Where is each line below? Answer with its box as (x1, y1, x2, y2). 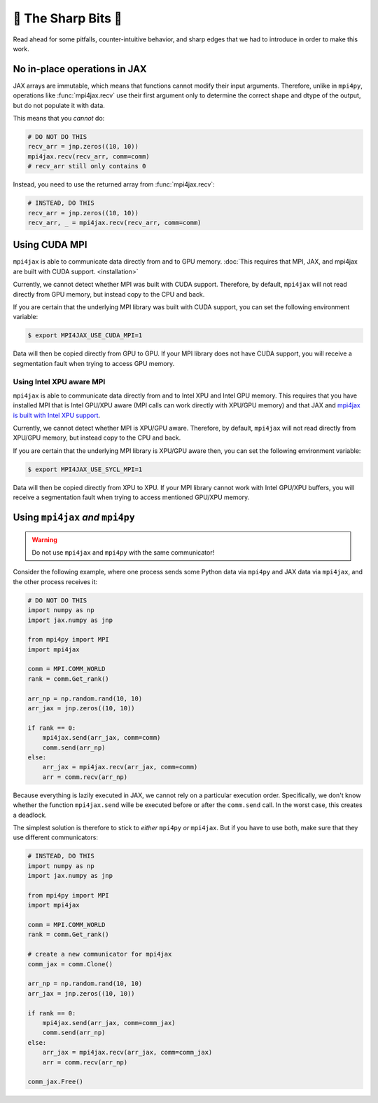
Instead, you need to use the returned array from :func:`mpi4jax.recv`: (13, 180, 215, 189)
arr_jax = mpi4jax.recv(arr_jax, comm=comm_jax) (42, 1048, 213, 1057)
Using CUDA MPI (13, 239, 87, 251)
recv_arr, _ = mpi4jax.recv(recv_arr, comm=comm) (27, 218, 202, 226)
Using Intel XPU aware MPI (13, 377, 106, 386)
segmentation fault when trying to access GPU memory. (13, 359, 175, 367)
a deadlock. (13, 811, 47, 819)
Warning (31, 535, 57, 543)
